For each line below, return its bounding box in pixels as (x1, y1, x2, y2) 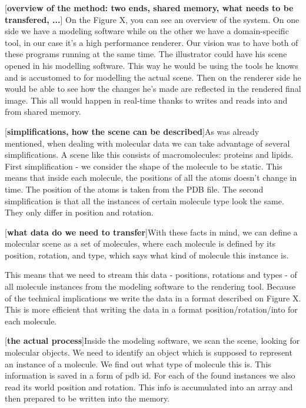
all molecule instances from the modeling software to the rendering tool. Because (5, 280, 296, 293)
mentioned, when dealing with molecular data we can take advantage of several (5, 137, 290, 149)
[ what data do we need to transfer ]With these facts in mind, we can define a (5, 225, 298, 238)
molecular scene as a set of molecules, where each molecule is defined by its (5, 237, 276, 250)
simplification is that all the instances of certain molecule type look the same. (5, 194, 284, 207)
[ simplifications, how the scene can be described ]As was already (5, 125, 260, 137)
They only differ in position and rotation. (5, 206, 154, 218)
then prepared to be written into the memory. (5, 392, 170, 404)
